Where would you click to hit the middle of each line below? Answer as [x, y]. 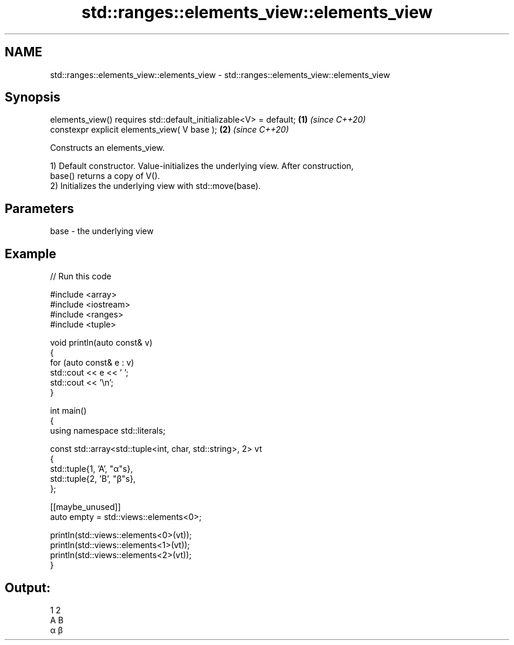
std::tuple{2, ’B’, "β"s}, [93, 479]
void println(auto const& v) [101, 343]
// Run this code [81, 276]
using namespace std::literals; [108, 431]
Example [31, 254]
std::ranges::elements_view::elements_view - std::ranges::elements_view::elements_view [220, 75]
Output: [28, 587]
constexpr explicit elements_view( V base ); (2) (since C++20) [170, 130]
